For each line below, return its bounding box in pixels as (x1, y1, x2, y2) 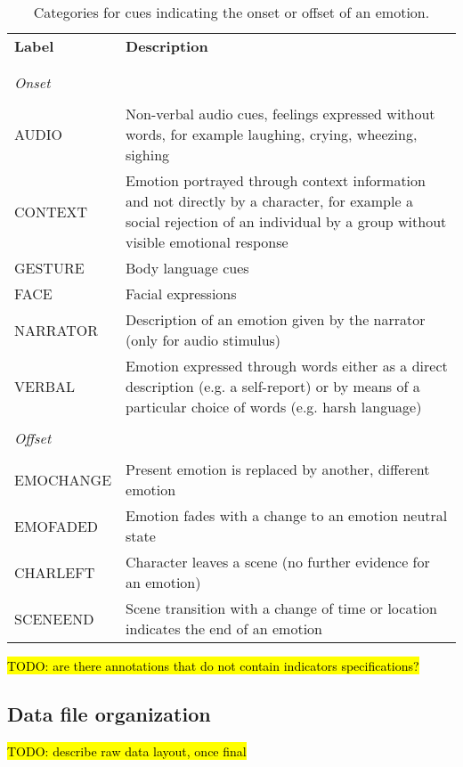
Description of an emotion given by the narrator (126, 309, 426, 330)
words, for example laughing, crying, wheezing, (126, 124, 418, 144)
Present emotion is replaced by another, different (126, 459, 430, 479)
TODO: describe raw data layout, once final (7, 741, 247, 760)
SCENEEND (14, 608, 94, 629)
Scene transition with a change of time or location (126, 598, 437, 618)
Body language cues (126, 257, 249, 278)
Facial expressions (126, 283, 237, 304)
